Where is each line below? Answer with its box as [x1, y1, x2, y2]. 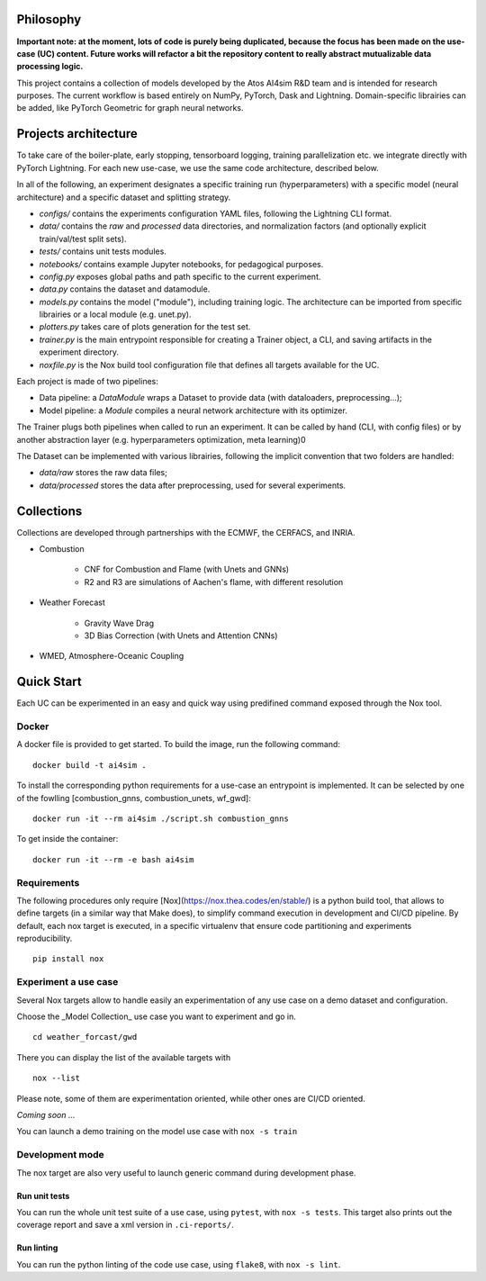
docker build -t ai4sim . [32, 760, 148, 770]
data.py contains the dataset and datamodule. [39, 284, 211, 294]
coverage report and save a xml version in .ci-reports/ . [16, 1220, 234, 1231]
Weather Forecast [39, 597, 105, 608]
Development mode [16, 1149, 105, 1161]
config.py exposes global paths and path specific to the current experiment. [39, 271, 321, 282]
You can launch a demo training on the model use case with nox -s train [16, 1126, 298, 1137]
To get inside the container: [16, 834, 119, 844]
